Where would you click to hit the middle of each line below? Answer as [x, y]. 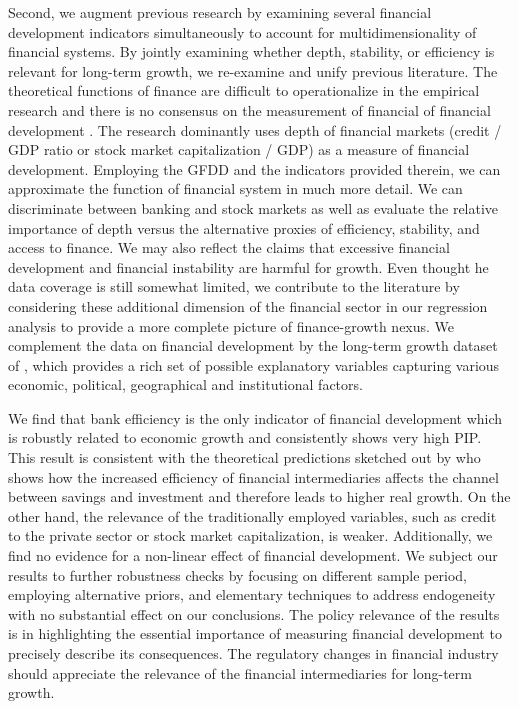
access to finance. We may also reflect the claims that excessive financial [229, 247]
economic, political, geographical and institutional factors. [185, 384]
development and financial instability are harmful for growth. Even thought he [248, 266]
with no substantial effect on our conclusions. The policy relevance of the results [254, 613]
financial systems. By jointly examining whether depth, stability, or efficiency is [251, 51]
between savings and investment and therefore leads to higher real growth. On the [259, 496]
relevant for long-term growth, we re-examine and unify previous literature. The [253, 70]
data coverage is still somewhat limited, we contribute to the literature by [234, 286]
